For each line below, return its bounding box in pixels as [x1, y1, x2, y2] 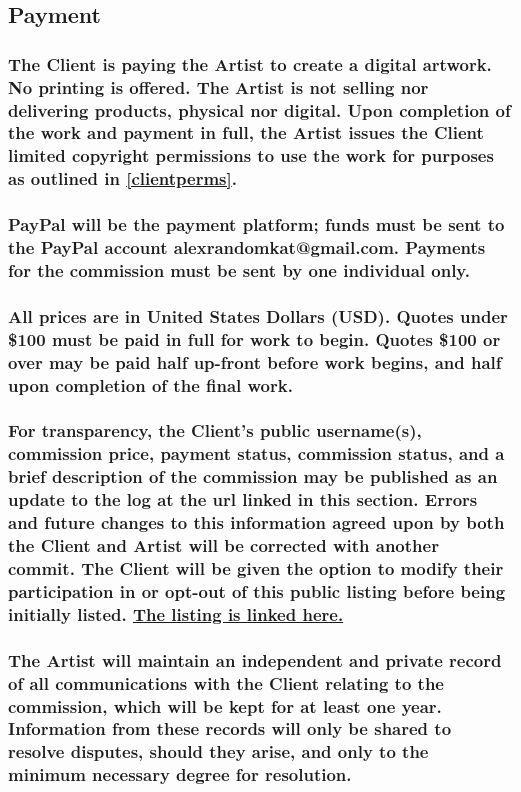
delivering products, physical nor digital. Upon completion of [8, 97, 511, 122]
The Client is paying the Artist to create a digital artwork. [8, 51, 492, 76]
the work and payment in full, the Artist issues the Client [8, 120, 484, 145]
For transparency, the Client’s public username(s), [8, 418, 422, 443]
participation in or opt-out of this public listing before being [8, 578, 506, 603]
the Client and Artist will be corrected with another [8, 533, 439, 558]
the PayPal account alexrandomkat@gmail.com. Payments [8, 235, 486, 260]
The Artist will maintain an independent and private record [8, 647, 502, 672]
